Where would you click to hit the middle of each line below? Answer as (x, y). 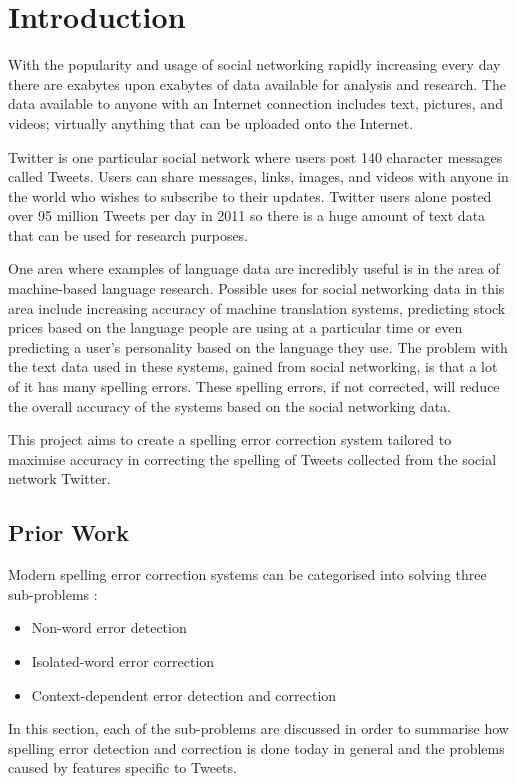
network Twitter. (59, 478)
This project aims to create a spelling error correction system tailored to (230, 439)
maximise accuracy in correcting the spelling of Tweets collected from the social (252, 458)
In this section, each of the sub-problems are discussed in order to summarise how (258, 728)
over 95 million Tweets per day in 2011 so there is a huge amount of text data (247, 215)
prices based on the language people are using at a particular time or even (235, 327)
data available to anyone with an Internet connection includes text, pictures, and (255, 103)
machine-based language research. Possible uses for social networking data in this (256, 288)
